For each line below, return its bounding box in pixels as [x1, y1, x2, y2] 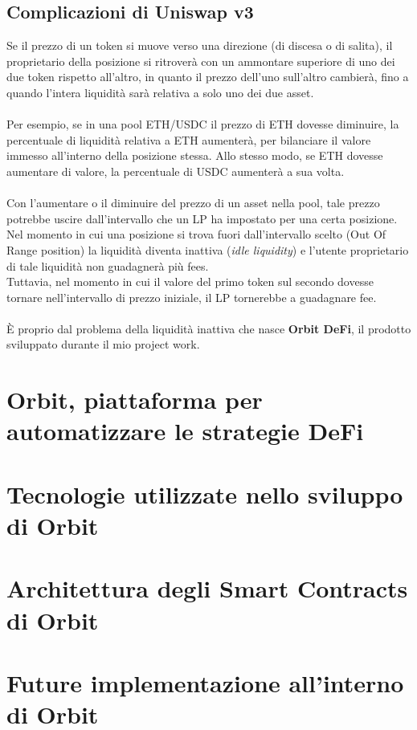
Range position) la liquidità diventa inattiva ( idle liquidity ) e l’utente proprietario [6, 241, 409, 258]
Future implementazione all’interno [6, 666, 404, 699]
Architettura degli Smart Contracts [6, 572, 408, 605]
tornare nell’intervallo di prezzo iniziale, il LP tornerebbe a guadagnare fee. [6, 288, 377, 305]
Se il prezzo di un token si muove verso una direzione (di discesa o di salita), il [6, 37, 393, 54]
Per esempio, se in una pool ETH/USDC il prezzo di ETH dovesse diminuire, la [6, 116, 399, 133]
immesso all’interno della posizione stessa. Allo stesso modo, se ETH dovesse [6, 147, 383, 164]
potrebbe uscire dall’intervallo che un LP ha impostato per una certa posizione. [6, 210, 398, 226]
